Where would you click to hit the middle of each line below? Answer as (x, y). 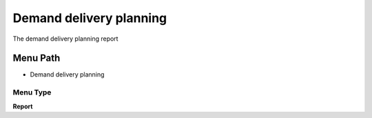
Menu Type (32, 92)
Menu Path (37, 58)
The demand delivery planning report (65, 39)
